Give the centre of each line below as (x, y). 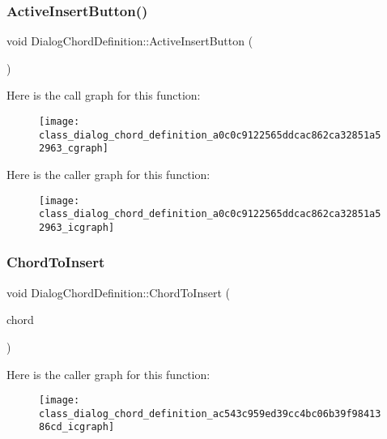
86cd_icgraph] (77, 427)
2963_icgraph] (77, 227)
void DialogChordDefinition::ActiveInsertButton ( (130, 41)
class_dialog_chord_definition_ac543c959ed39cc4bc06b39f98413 (210, 413)
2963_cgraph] (74, 149)
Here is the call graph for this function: (104, 95)
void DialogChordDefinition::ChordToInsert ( (118, 292)
